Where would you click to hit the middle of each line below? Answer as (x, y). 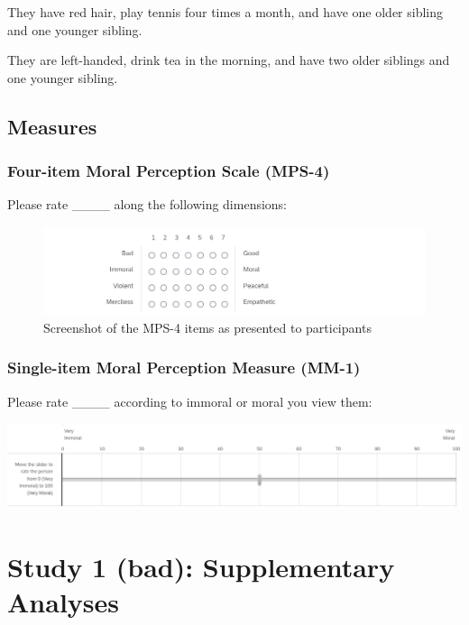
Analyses (63, 602)
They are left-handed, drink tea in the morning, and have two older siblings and (229, 60)
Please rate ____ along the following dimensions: (147, 204)
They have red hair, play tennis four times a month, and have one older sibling (225, 12)
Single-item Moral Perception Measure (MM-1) (184, 368)
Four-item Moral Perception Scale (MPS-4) (169, 171)
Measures (52, 126)
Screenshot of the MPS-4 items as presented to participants (207, 327)
